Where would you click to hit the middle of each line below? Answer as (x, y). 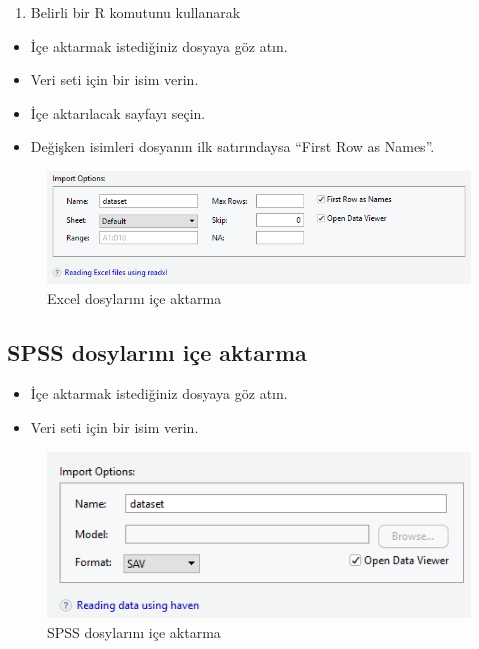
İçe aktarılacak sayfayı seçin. (118, 112)
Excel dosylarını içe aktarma (134, 297)
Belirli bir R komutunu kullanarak (135, 12)
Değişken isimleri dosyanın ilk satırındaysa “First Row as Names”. (232, 146)
